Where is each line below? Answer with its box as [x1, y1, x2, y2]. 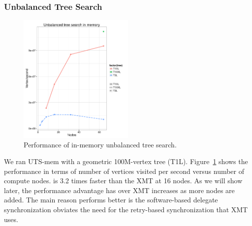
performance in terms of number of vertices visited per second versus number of [4, 166, 245, 176]
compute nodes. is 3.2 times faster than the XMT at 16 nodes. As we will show [4, 175, 243, 186]
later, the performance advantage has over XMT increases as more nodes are [4, 185, 235, 195]
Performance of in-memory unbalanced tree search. [24, 140, 177, 150]
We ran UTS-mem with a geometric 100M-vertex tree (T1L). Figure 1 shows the [4, 156, 248, 167]
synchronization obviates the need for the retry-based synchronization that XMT [4, 204, 248, 214]
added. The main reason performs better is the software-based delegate [4, 195, 218, 205]
